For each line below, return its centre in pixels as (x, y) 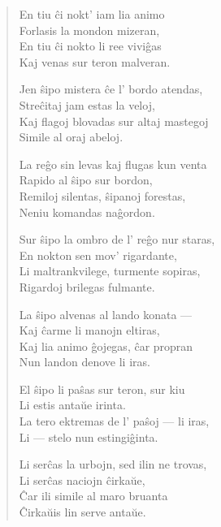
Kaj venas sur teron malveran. (95, 61)
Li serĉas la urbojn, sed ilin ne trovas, (113, 464)
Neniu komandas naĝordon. (87, 212)
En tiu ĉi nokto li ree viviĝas (90, 46)
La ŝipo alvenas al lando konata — (106, 314)
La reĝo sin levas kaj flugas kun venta (113, 164)
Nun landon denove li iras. (84, 362)
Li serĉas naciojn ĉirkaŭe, (82, 479)
